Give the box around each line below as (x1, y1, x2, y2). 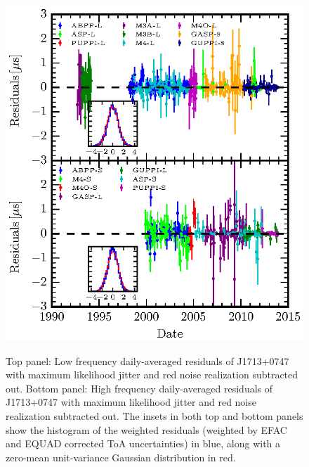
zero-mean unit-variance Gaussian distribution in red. (6, 449, 236, 464)
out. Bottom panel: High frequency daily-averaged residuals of (6, 380, 273, 395)
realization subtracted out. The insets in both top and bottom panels (6, 408, 303, 423)
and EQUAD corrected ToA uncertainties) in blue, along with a (6, 436, 281, 451)
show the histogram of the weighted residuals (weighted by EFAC (6, 422, 287, 437)
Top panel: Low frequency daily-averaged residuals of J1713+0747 (6, 353, 289, 368)
